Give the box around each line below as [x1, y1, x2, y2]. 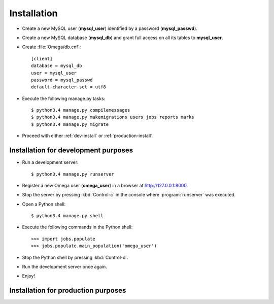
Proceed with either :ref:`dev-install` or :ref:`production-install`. [22, 132, 154, 139]
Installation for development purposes [9, 146, 133, 155]
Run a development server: [22, 159, 79, 165]
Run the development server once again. [22, 264, 108, 270]
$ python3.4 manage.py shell [31, 213, 104, 219]
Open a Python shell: [22, 201, 66, 207]
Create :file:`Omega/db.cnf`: [22, 44, 81, 50]
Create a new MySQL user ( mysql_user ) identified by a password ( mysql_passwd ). [22, 25, 198, 31]
